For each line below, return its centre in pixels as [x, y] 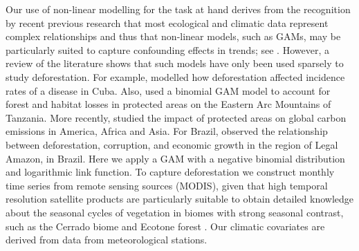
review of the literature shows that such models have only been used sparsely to [175, 63]
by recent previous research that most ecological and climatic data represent [167, 22]
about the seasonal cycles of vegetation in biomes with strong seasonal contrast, [175, 212]
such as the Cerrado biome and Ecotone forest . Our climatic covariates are [165, 226]
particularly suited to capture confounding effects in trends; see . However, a [167, 49]
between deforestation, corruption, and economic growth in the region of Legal [172, 144]
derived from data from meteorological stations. [107, 240]
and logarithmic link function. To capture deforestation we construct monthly [170, 172]
